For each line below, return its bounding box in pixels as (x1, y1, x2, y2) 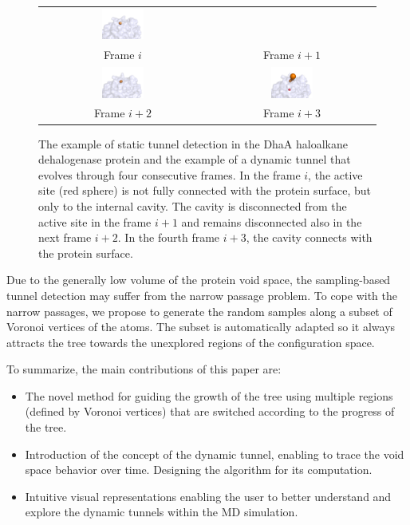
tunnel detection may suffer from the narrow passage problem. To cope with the (6, 286, 398, 303)
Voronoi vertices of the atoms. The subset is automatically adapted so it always (6, 318, 396, 335)
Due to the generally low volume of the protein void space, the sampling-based (6, 271, 391, 288)
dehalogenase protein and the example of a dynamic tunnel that (38, 151, 351, 168)
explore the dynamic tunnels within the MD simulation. (25, 503, 298, 520)
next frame (38, 229, 92, 246)
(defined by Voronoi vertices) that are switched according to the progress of (25, 403, 395, 420)
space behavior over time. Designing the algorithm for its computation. (25, 461, 373, 478)
